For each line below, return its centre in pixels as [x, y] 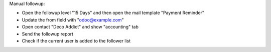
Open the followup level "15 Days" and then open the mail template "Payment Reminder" [113, 13]
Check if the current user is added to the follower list [76, 40]
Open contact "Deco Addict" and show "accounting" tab [80, 27]
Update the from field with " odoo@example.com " [73, 19]
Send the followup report [48, 34]
